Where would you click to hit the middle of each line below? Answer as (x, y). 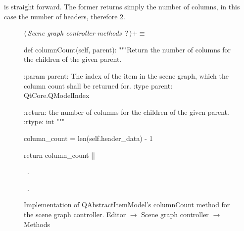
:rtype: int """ (44, 121)
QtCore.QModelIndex (57, 95)
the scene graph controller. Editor (75, 214)
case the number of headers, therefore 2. (65, 16)
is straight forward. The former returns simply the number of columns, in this (122, 6)
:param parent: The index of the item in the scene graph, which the (126, 75)
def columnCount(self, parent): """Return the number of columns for (127, 49)
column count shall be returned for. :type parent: (98, 85)
